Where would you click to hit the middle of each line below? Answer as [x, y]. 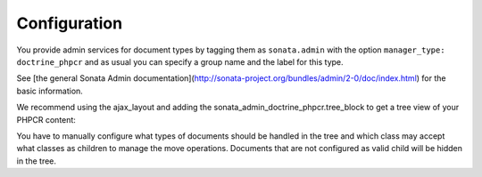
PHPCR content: [46, 119]
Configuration [70, 23]
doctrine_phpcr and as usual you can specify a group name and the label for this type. [180, 61]
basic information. [50, 91]
